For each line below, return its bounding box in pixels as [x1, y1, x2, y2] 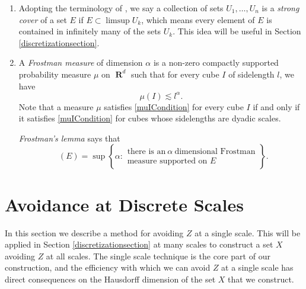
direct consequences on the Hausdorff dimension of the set [5, 272, 216, 285]
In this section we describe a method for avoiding [5, 226, 184, 239]
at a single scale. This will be [195, 226, 301, 239]
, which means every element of [141, 13, 255, 25]
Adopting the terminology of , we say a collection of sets [18, 2, 224, 14]
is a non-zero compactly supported [153, 56, 279, 69]
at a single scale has [221, 261, 294, 274]
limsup [106, 16, 130, 25]
